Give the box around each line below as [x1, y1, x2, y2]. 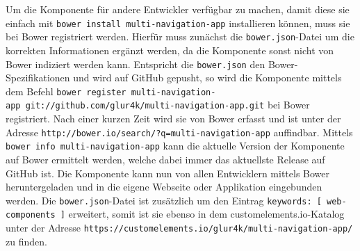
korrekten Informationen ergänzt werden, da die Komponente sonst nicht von [6, 42, 334, 57]
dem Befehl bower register [6, 83, 126, 98]
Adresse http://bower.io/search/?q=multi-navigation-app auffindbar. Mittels [6, 124, 353, 139]
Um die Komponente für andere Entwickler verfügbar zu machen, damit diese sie [6, 2, 350, 16]
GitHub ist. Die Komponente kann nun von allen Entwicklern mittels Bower [6, 165, 330, 180]
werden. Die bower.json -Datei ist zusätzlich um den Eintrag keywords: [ [6, 193, 322, 207]
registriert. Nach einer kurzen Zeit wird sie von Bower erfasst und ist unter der [6, 111, 341, 126]
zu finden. [6, 234, 47, 248]
